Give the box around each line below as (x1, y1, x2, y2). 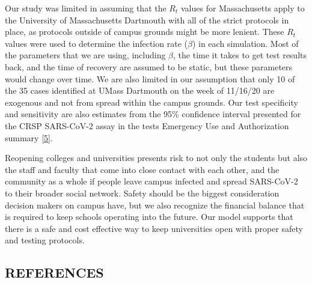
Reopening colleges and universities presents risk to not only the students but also (5, 151, 308, 164)
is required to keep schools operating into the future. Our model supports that (5, 210, 293, 223)
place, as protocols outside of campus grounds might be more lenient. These (5, 25, 284, 38)
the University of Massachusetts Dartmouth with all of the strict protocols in (5, 13, 289, 26)
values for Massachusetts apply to (180, 2, 305, 14)
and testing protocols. (5, 234, 85, 246)
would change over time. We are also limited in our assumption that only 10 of (5, 72, 295, 85)
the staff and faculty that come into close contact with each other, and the (5, 163, 280, 175)
